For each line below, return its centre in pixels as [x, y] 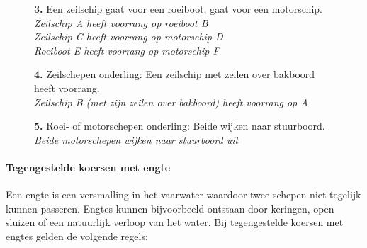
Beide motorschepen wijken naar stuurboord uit [136, 139]
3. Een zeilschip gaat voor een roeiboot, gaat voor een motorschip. [178, 9]
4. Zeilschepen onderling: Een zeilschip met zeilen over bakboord [175, 74]
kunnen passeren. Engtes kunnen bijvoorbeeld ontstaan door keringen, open [170, 208]
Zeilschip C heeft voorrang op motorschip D [129, 36]
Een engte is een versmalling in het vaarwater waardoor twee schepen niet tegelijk [183, 195]
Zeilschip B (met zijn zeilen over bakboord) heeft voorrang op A [171, 102]
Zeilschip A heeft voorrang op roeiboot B [121, 22]
